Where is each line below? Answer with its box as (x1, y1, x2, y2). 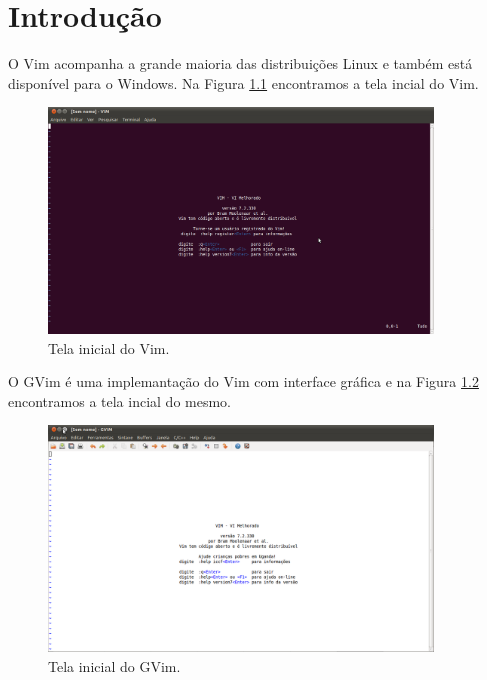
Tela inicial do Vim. (48, 337, 170, 358)
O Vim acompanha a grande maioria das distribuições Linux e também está (8, 53, 473, 74)
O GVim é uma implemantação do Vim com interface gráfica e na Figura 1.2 (8, 371, 479, 392)
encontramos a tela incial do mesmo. (8, 390, 231, 411)
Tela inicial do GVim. (48, 655, 181, 676)
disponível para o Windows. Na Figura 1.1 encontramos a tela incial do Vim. (8, 72, 479, 93)
